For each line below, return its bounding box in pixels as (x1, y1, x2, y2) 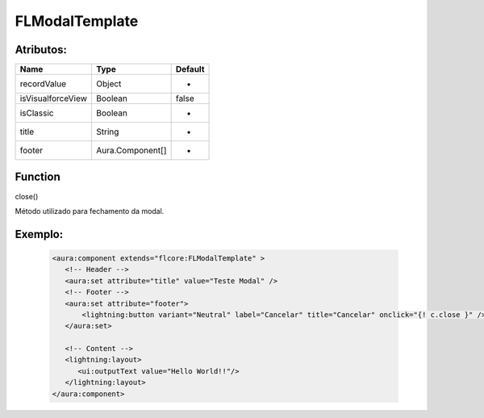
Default (175, 64, 205, 75)
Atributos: (15, 43, 68, 56)
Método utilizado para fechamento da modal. (15, 206, 165, 215)
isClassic (19, 107, 54, 119)
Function (15, 170, 60, 184)
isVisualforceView (19, 93, 88, 104)
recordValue (19, 78, 66, 90)
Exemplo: (15, 227, 64, 241)
